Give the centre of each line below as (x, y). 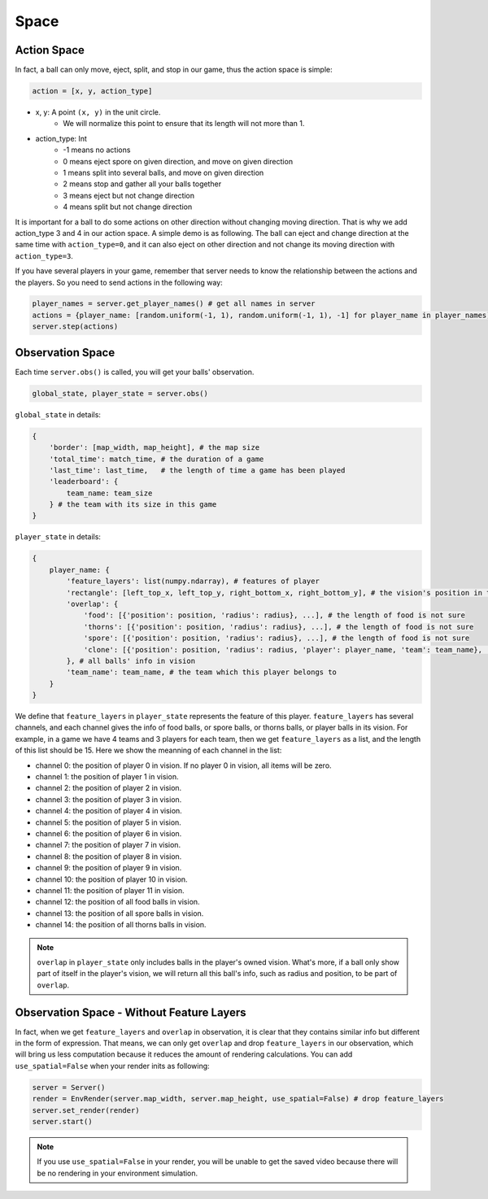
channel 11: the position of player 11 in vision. (110, 890)
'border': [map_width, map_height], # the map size (155, 448)
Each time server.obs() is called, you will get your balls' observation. (135, 372)
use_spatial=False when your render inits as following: (113, 1066)
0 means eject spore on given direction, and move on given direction (178, 161)
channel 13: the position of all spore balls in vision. (120, 913)
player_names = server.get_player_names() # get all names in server (174, 304)
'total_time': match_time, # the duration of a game (157, 459)
